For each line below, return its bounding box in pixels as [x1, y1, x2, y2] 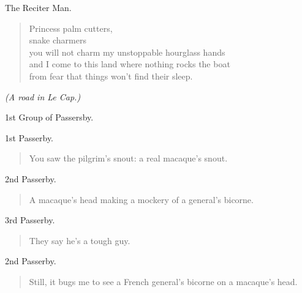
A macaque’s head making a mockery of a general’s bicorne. [29, 193, 254, 206]
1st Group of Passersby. [5, 111, 94, 124]
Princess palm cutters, [29, 21, 113, 34]
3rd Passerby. [5, 213, 55, 226]
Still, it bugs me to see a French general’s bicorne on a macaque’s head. [29, 275, 298, 287]
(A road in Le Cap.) [5, 90, 81, 103]
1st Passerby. [5, 131, 54, 144]
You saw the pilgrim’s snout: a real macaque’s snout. [29, 152, 228, 165]
